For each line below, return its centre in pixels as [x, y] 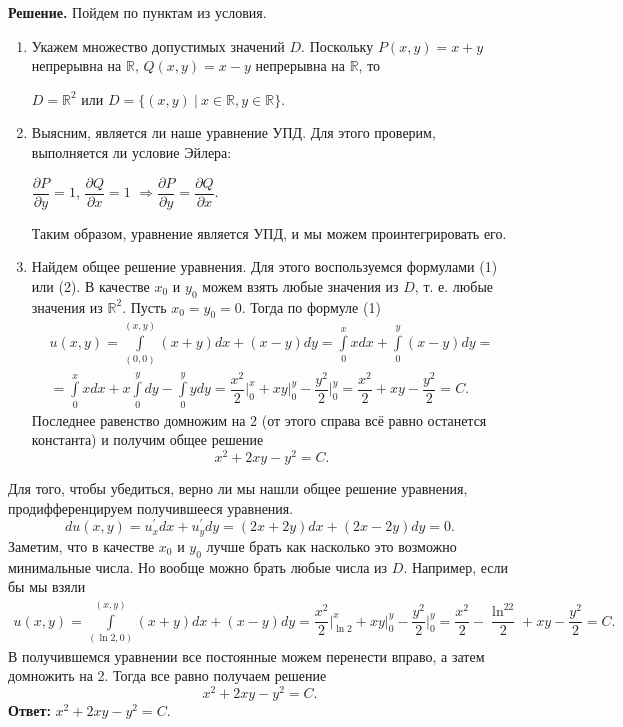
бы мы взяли [47, 586]
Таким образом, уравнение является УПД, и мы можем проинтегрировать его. [269, 232]
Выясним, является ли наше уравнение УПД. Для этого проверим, [233, 132]
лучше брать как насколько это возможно [331, 545]
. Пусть [144, 306]
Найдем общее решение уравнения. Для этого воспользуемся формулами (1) [264, 266]
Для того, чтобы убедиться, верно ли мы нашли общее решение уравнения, [238, 487]
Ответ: [29, 710]
